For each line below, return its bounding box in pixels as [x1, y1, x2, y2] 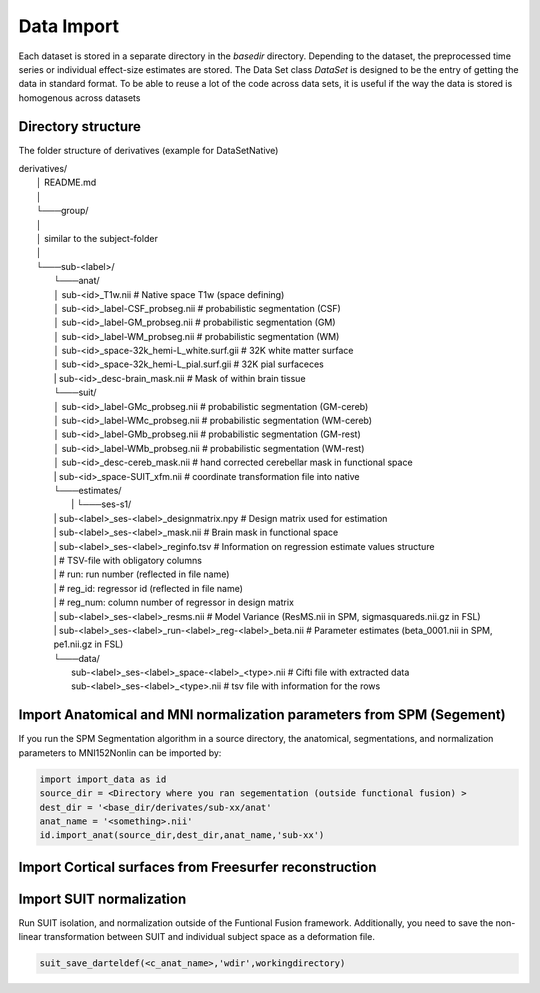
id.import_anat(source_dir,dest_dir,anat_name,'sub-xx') [39, 830, 325, 841]
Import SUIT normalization [18, 890, 187, 907]
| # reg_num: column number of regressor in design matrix [53, 596, 295, 609]
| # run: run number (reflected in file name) [53, 568, 230, 580]
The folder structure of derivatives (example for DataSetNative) [18, 144, 279, 156]
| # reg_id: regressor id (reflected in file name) [53, 582, 244, 594]
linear [18, 931, 42, 943]
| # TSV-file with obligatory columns [53, 554, 202, 566]
